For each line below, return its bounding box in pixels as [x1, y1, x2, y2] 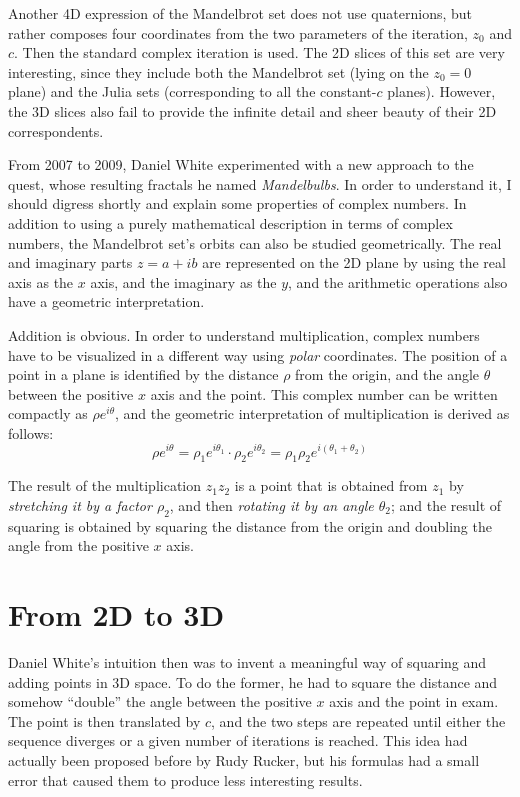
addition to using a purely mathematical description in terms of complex [8, 212, 453, 233]
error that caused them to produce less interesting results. [8, 769, 363, 790]
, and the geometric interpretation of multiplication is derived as [115, 403, 510, 424]
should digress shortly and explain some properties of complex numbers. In [8, 193, 467, 214]
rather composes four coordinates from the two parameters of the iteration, [8, 22, 468, 43]
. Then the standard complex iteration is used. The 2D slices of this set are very [14, 42, 505, 63]
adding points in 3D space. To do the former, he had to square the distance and [8, 671, 498, 692]
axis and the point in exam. [329, 691, 499, 712]
